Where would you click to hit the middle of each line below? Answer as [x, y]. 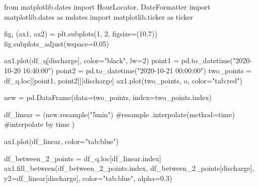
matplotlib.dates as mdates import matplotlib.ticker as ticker [99, 16]
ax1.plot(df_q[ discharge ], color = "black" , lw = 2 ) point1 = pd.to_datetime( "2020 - [128, 60]
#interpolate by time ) [39, 124]
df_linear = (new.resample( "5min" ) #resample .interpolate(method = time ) [120, 114]
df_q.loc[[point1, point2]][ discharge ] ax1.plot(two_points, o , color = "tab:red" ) [123, 80]
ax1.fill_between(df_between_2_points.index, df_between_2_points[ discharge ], [129, 168]
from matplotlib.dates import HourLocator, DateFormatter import [107, 7]
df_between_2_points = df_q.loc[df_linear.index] [83, 158]
